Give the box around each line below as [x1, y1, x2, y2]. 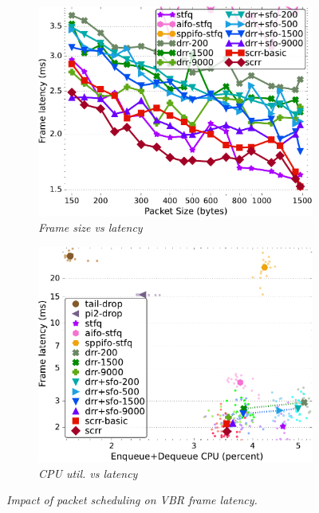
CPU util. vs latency [38, 464, 138, 481]
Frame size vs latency [38, 219, 143, 236]
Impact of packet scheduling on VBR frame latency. [6, 491, 258, 508]
